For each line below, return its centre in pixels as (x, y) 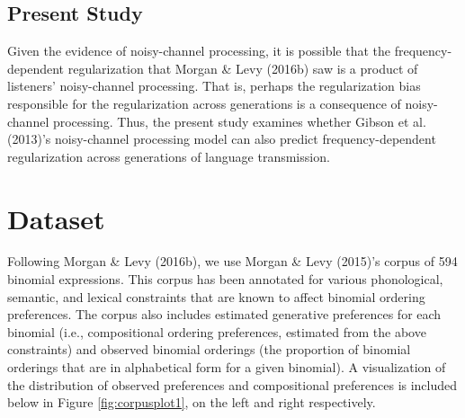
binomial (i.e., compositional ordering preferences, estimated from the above (217, 331)
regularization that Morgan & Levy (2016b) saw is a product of (243, 68)
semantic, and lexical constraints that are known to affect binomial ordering (216, 296)
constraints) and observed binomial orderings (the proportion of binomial (209, 349)
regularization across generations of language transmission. (169, 156)
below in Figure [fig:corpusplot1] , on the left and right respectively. (192, 402)
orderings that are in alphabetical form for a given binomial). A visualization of (227, 367)
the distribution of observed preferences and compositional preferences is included (232, 384)
